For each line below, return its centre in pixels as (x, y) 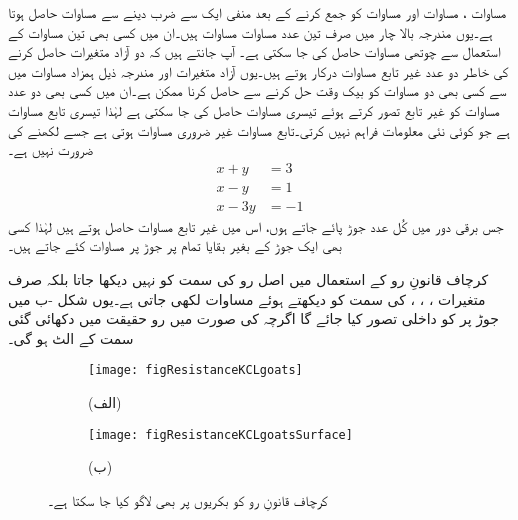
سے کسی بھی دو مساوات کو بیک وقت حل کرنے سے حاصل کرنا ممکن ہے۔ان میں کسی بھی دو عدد (257, 90)
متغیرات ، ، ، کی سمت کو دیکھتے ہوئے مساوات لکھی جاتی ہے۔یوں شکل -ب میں (247, 298)
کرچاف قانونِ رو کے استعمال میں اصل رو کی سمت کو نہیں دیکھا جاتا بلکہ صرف (248, 279)
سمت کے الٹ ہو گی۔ (71, 337)
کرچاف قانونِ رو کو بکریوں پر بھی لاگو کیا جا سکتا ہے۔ (188, 499)
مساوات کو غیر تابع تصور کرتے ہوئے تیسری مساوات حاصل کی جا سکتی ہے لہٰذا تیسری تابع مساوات (254, 109)
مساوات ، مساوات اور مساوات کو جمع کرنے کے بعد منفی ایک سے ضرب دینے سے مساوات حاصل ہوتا (257, 12)
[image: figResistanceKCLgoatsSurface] (220, 434)
